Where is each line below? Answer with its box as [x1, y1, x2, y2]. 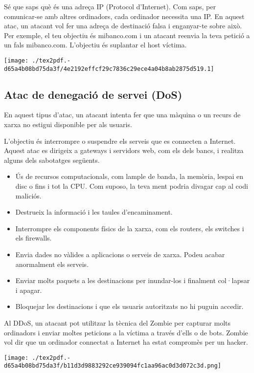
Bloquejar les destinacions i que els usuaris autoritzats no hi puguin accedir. [15, 301, 244, 311]
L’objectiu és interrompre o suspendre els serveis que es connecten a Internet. [4, 135, 236, 146]
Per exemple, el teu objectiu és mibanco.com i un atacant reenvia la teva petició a [4, 30, 250, 40]
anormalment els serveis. [15, 259, 89, 269]
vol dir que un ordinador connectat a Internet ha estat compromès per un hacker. [4, 337, 248, 347]
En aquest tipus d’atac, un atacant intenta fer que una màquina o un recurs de [4, 110, 241, 120]
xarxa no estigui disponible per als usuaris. [4, 119, 132, 130]
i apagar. [15, 285, 42, 295]
